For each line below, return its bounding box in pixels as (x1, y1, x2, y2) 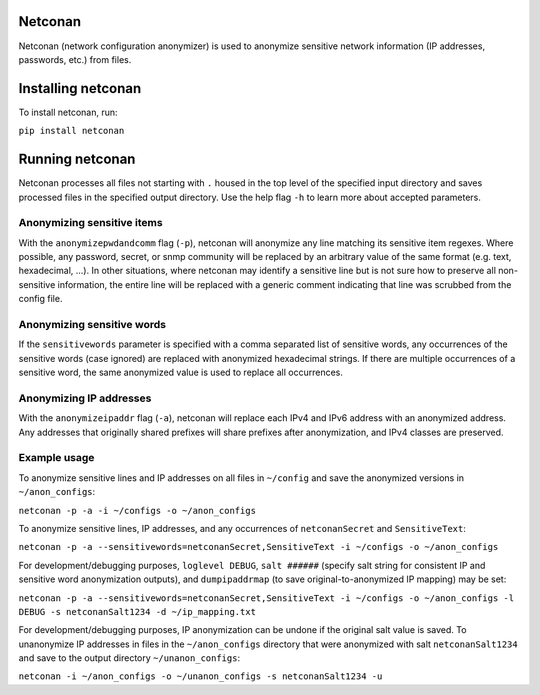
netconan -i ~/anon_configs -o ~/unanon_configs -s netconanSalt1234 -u (18, 671, 383, 682)
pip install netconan (18, 125, 125, 137)
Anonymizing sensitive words (18, 317, 167, 331)
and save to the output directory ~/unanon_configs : (18, 652, 240, 664)
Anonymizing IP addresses (18, 391, 152, 405)
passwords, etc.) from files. (18, 53, 132, 65)
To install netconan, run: (18, 106, 119, 118)
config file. (18, 293, 63, 305)
